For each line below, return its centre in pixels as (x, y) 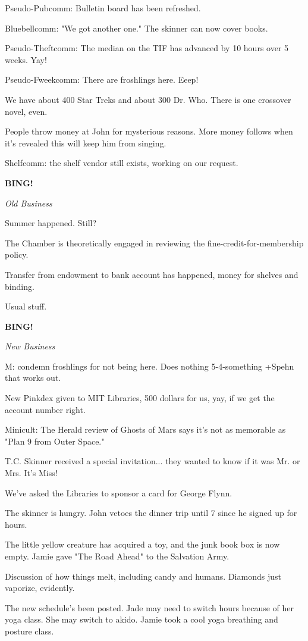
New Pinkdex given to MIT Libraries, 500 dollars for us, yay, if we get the (140, 398)
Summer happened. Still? (51, 223)
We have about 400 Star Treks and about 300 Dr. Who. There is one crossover (148, 99)
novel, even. (26, 111)
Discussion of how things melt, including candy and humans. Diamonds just (143, 576)
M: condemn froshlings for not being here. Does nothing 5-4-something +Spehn (150, 366)
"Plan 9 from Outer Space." (55, 441)
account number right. (45, 409)
